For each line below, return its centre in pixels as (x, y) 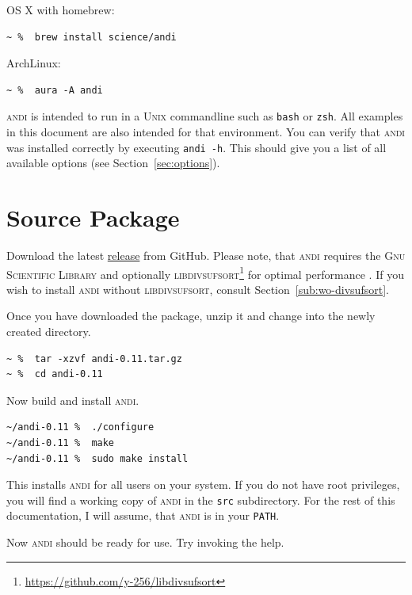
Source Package (93, 217)
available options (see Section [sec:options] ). (113, 163)
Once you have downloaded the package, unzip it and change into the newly (191, 316)
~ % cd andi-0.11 (55, 374)
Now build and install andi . (73, 400)
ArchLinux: (34, 63)
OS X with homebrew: (61, 10)
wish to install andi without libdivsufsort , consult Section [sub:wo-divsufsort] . (198, 289)
